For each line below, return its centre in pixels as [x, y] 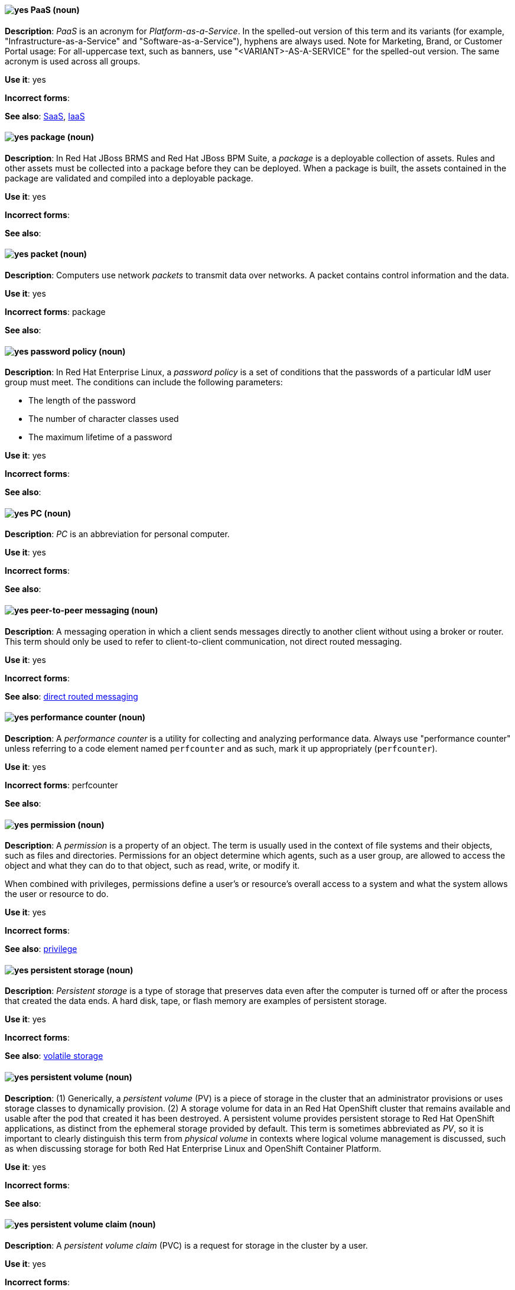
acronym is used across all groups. [73, 61]
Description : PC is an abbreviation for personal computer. [117, 534]
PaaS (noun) [55, 10]
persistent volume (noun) [81, 1077]
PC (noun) [50, 513]
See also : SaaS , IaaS [45, 116]
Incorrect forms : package [55, 312]
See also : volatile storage [54, 1056]
